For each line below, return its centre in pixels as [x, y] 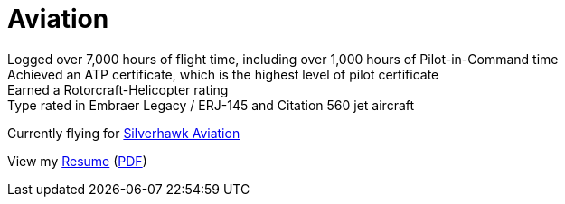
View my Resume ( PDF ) [77, 161]
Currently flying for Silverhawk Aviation [124, 133]
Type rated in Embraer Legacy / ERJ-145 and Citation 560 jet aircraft [211, 105]
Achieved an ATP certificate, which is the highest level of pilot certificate [223, 74]
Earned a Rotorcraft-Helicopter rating [118, 89]
